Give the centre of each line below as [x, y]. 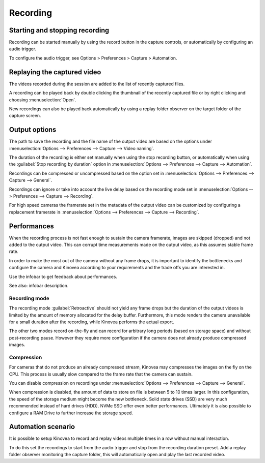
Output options [33, 130]
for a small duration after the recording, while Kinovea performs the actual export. [92, 322]
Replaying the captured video [55, 72]
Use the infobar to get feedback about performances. [63, 277]
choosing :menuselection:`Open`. [43, 100]
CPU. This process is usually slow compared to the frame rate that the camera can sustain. [101, 374]
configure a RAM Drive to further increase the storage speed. [71, 413]
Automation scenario [42, 427]
